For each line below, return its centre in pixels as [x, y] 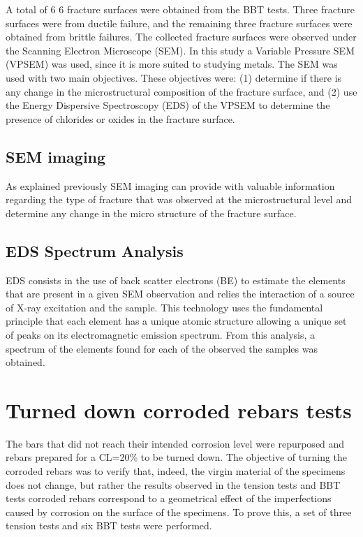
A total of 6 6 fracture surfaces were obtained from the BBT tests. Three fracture [180, 9]
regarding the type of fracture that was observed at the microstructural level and [179, 199]
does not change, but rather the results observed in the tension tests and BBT [173, 484]
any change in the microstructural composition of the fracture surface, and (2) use [181, 91]
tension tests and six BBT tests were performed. [109, 525]
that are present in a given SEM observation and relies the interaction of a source [180, 294]
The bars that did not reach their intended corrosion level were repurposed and [175, 443]
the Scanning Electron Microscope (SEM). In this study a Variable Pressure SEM [180, 50]
